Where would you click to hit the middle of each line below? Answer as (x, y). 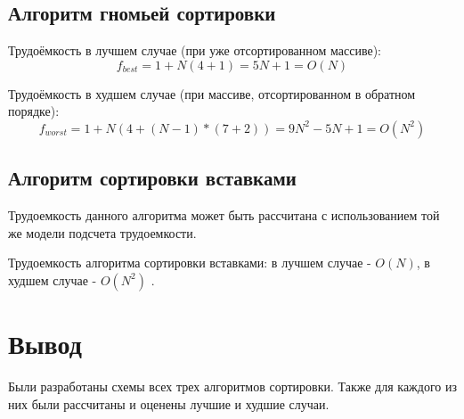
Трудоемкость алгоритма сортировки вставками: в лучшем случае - (190, 263)
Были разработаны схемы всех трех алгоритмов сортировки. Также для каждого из (232, 386)
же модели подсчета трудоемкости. (102, 232)
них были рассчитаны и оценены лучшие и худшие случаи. (169, 403)
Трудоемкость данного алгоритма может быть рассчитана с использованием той (224, 215)
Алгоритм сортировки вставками (152, 178)
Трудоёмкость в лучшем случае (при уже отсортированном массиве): (195, 50)
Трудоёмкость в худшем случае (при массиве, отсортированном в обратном (212, 93)
